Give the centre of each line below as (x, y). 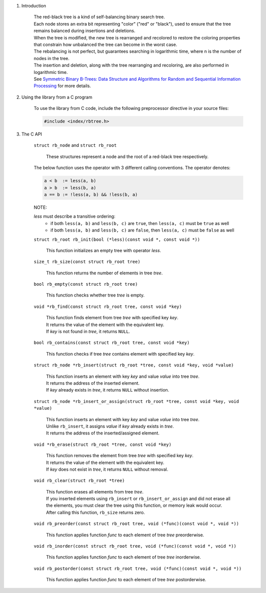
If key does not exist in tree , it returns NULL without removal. (107, 469)
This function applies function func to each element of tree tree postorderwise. (126, 580)
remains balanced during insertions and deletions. (84, 31)
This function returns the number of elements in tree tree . (104, 273)
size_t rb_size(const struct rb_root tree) (87, 262)
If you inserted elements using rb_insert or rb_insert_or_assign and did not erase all (138, 499)
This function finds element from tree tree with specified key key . (112, 318)
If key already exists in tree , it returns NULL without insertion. (108, 390)
